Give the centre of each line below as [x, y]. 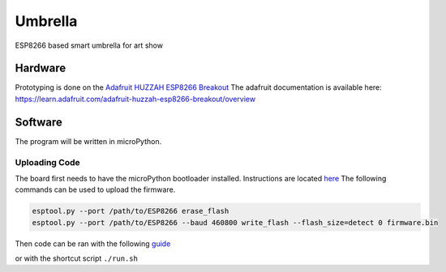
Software [39, 122]
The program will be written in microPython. [88, 141]
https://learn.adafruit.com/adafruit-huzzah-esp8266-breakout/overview [135, 99]
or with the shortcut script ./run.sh [76, 258]
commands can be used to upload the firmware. [95, 189]
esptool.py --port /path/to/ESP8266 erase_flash [131, 211]
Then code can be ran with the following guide [93, 244]
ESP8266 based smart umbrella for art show [89, 45]
